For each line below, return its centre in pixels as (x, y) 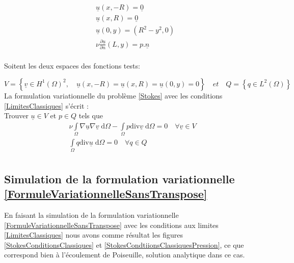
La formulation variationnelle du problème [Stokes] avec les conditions (113, 95)
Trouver (16, 116)
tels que (91, 116)
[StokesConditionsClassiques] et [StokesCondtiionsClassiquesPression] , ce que (124, 244)
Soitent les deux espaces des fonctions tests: (72, 66)
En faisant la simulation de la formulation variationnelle (91, 215)
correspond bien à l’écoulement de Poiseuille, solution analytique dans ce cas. (125, 255)
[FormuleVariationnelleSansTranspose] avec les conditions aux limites (111, 225)
